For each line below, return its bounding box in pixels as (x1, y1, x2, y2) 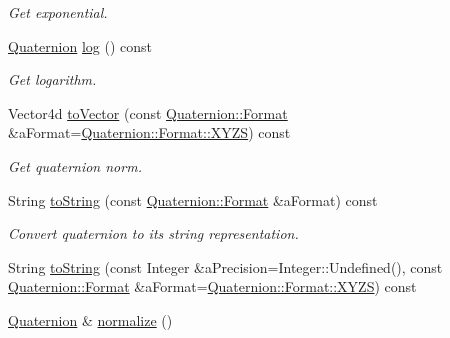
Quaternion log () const (8, 35, 153, 56)
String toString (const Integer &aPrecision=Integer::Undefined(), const (8, 256, 443, 277)
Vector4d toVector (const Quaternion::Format (8, 102, 288, 123)
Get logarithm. (8, 69, 97, 90)
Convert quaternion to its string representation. (8, 223, 299, 244)
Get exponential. (8, 2, 108, 22)
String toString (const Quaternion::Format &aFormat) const (8, 189, 378, 210)
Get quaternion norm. (8, 155, 142, 176)
